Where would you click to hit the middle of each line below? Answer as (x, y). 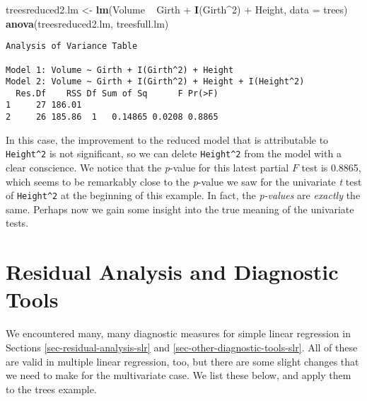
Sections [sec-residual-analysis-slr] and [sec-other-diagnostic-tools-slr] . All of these (182, 347)
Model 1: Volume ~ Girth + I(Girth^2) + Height (120, 70)
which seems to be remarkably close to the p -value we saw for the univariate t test (184, 181)
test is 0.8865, (331, 168)
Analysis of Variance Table (72, 46)
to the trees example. (51, 389)
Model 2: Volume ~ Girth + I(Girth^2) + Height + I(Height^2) (155, 82)
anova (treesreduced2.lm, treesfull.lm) (87, 23)
